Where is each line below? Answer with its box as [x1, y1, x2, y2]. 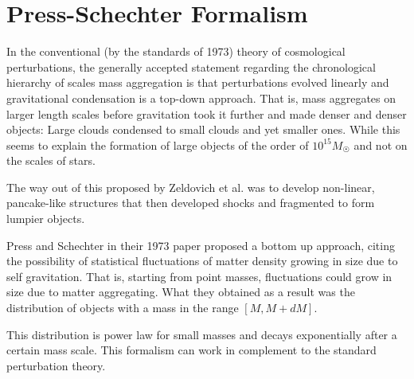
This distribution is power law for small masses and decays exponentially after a [6, 326, 397, 342]
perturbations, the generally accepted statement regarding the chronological [6, 58, 376, 75]
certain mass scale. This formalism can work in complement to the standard [6, 342, 377, 358]
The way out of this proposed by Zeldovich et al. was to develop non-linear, [6, 178, 375, 195]
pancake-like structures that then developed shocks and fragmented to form [6, 194, 375, 211]
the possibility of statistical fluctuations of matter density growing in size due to [6, 252, 398, 269]
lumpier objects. [6, 210, 85, 227]
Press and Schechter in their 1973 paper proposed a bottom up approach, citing [6, 236, 395, 253]
